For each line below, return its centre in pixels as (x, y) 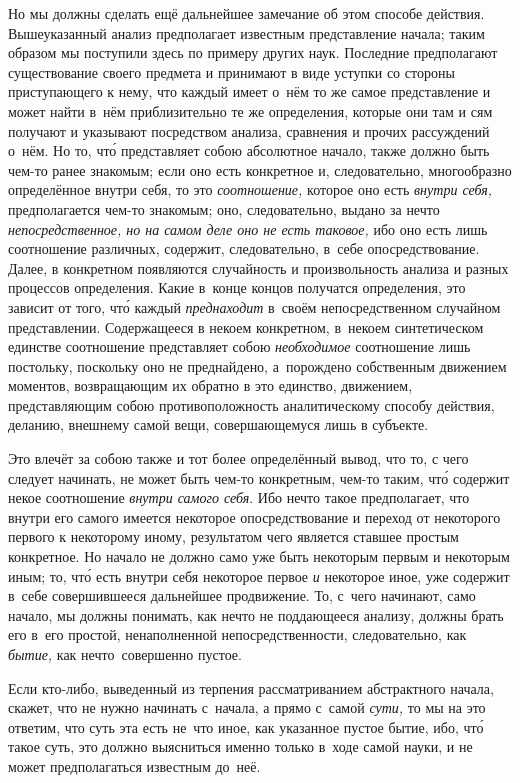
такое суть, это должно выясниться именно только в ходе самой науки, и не (240, 746)
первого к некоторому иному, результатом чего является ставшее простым (233, 536)
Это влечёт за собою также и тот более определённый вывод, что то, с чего (238, 458)
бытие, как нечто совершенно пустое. (125, 654)
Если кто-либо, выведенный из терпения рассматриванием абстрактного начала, (251, 687)
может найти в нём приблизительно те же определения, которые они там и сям (250, 110)
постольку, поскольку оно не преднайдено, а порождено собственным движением (257, 365)
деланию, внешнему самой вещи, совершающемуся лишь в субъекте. (218, 424)
